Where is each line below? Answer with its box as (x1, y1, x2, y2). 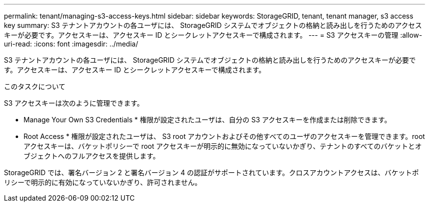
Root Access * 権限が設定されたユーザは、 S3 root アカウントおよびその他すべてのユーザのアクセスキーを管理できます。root (24, 132, 425, 140)
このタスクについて (4, 82, 66, 91)
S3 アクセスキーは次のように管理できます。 (4, 99, 144, 107)
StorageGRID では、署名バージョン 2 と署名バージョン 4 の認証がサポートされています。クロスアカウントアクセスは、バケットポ (4, 168, 419, 177)
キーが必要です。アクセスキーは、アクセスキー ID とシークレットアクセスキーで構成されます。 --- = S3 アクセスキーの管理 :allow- (4, 31, 422, 39)
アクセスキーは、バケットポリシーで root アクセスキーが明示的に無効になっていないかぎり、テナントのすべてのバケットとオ (24, 142, 422, 150)
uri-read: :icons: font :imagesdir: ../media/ (4, 40, 138, 48)
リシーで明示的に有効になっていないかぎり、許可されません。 (4, 178, 202, 186)
